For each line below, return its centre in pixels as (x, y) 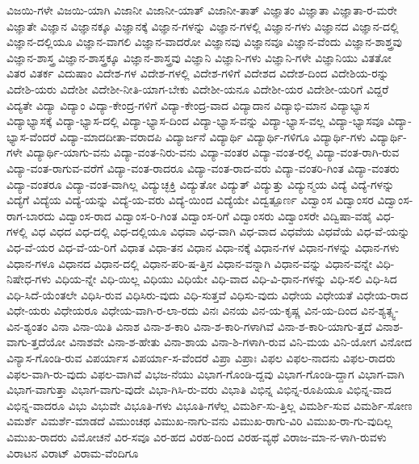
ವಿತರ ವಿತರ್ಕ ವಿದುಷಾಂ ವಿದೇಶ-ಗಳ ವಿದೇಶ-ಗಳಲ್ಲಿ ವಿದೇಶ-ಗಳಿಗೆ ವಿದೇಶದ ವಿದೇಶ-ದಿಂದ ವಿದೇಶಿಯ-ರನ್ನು (198, 73)
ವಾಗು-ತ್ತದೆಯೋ (36, 342)
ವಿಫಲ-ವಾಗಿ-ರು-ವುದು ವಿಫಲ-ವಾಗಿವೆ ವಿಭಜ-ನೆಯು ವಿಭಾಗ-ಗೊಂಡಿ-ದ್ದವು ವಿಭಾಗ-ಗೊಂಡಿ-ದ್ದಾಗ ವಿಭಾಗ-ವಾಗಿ (205, 373)
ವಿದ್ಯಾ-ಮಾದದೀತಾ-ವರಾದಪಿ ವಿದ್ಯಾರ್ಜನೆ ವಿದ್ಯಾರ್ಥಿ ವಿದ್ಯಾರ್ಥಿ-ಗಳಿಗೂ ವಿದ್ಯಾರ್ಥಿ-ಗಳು (213, 136)
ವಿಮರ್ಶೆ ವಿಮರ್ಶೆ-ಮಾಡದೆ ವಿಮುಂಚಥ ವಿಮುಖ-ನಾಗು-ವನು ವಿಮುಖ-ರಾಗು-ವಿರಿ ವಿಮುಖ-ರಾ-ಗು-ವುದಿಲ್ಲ (199, 421)
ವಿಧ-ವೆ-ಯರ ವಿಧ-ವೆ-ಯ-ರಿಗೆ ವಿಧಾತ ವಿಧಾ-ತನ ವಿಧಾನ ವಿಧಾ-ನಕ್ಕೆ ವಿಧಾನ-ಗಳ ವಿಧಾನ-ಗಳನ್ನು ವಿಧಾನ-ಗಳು (203, 247)
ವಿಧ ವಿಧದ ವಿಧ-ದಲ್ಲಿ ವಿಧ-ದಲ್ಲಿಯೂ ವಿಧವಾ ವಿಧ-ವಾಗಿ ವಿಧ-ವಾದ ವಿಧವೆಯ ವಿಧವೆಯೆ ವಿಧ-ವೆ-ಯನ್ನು (220, 231)
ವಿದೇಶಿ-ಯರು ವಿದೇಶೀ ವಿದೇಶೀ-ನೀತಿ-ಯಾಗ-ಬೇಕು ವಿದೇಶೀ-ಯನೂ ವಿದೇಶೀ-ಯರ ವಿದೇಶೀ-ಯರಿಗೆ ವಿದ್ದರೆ (198, 88)
